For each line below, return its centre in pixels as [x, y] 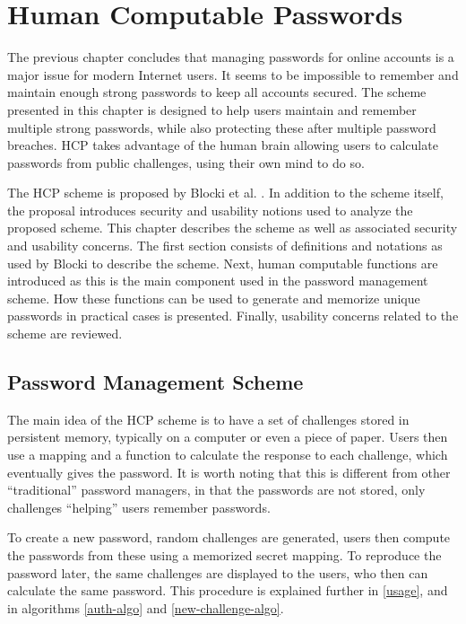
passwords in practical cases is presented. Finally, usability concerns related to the [233, 316]
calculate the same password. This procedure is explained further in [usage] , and [228, 590]
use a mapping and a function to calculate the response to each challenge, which [228, 455]
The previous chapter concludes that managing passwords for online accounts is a [231, 57]
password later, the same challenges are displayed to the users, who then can [218, 572]
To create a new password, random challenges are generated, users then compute [229, 537]
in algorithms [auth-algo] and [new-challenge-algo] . [146, 607]
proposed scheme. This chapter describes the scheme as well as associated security [233, 228]
